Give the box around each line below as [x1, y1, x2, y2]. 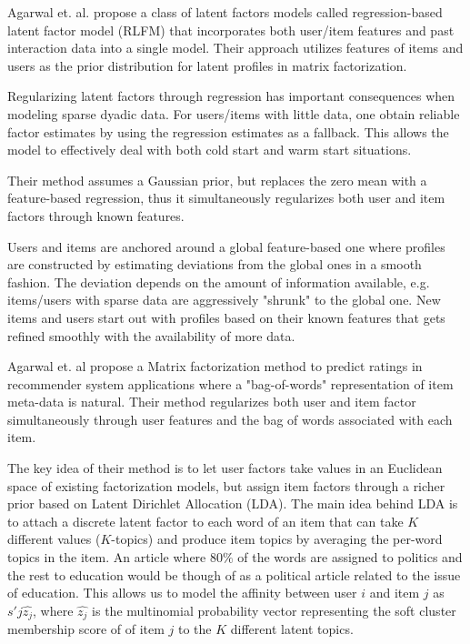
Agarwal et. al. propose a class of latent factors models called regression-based [7, 3, 443, 21]
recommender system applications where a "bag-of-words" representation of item [7, 374, 454, 393]
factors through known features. [7, 206, 185, 225]
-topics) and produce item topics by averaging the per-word [111, 529, 443, 548]
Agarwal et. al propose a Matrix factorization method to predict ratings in [7, 357, 423, 376]
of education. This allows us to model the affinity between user [7, 583, 357, 602]
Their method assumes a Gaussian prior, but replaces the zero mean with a [7, 170, 427, 189]
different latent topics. [230, 619, 354, 639]
